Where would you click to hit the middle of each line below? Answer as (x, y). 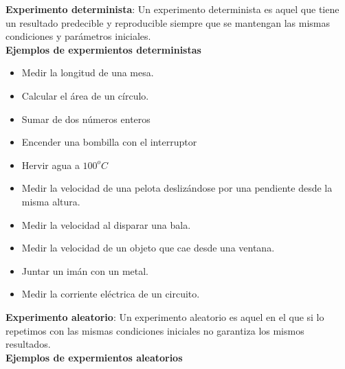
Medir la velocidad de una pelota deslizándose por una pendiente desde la (177, 188)
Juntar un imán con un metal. (85, 270)
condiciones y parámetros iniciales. (78, 36)
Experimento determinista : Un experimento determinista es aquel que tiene (172, 9)
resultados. (28, 344)
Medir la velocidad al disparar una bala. (106, 224)
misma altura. (51, 201)
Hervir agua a (51, 165)
